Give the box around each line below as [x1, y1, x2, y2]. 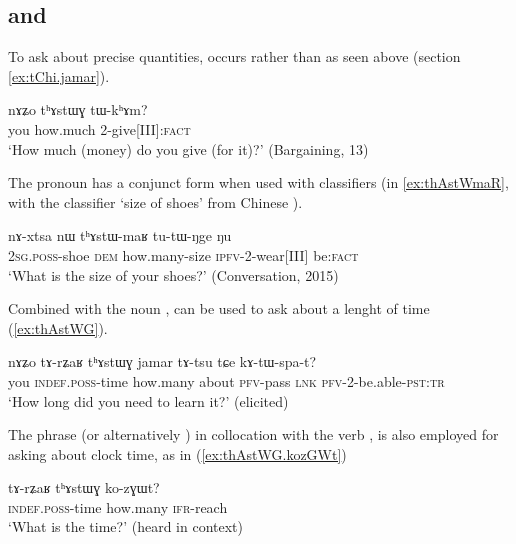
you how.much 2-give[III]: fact [8, 118, 191, 139]
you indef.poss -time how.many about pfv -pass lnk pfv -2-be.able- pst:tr [8, 370, 445, 391]
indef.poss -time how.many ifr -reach [8, 496, 228, 517]
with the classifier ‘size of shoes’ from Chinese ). [8, 191, 303, 212]
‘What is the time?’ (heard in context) [8, 516, 244, 537]
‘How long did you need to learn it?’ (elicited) [8, 390, 289, 411]
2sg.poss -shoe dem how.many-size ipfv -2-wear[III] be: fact [8, 244, 359, 265]
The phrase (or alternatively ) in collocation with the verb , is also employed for [8, 424, 499, 445]
